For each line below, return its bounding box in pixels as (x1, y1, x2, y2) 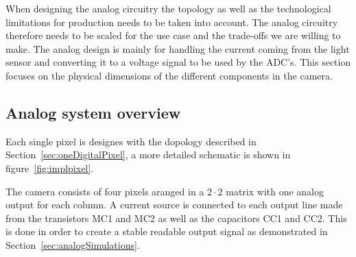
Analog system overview (5, 101, 181, 123)
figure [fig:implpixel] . (5, 160, 94, 175)
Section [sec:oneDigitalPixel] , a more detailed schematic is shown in (5, 147, 291, 162)
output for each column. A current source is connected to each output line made (5, 197, 343, 212)
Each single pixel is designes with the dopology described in (5, 134, 257, 148)
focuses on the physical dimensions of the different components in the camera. (5, 68, 333, 82)
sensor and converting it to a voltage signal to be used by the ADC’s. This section (5, 55, 351, 69)
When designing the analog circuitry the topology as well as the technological (5, 1, 331, 15)
